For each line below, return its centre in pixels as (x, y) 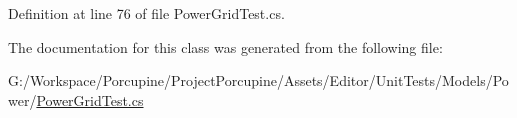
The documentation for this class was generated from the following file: (225, 46)
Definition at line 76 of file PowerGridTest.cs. (146, 13)
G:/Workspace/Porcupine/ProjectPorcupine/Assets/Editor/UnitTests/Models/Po (258, 80)
